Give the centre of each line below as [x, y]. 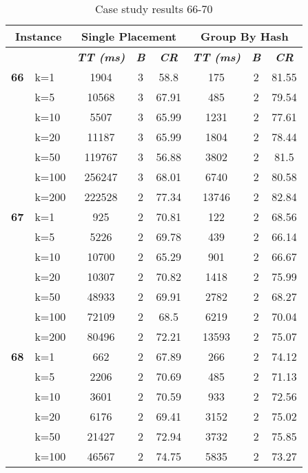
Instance [38, 36]
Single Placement [129, 36]
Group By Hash [245, 36]
